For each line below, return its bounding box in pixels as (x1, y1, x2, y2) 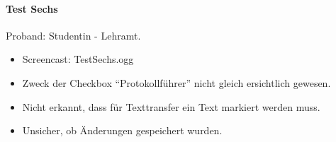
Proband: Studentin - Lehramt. (6, 28, 141, 42)
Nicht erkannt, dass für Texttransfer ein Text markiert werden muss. (22, 99, 320, 114)
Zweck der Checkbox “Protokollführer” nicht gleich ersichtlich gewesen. (22, 75, 331, 90)
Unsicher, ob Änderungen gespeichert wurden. (22, 123, 223, 138)
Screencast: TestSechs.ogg (22, 52, 134, 66)
